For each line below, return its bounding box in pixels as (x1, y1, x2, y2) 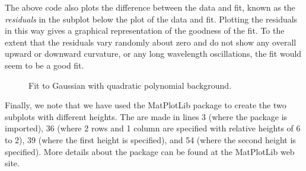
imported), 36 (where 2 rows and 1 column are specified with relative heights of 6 (5, 122, 301, 134)
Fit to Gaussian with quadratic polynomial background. (28, 79, 232, 91)
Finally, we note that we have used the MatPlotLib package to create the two (5, 99, 286, 111)
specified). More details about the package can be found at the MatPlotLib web (5, 145, 295, 157)
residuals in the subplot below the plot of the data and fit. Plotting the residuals (5, 12, 298, 25)
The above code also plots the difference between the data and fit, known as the (5, 1, 295, 13)
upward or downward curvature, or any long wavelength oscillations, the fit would (5, 47, 302, 60)
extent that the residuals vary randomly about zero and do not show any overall (5, 36, 297, 48)
